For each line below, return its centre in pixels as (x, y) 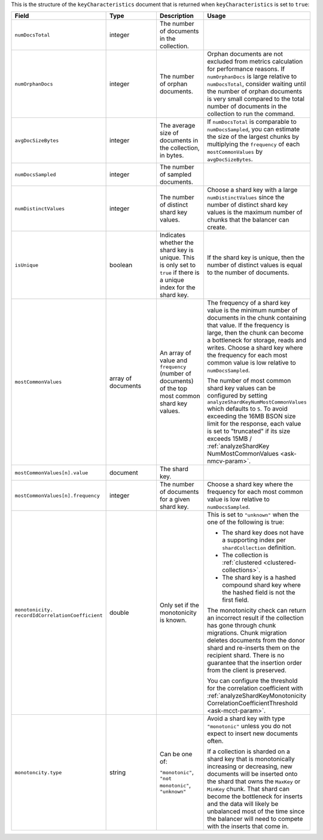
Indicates (173, 235)
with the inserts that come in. (248, 826)
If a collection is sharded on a (249, 751)
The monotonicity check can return (257, 611)
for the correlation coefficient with (255, 689)
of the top (173, 389)
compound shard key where (262, 585)
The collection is (245, 555)
